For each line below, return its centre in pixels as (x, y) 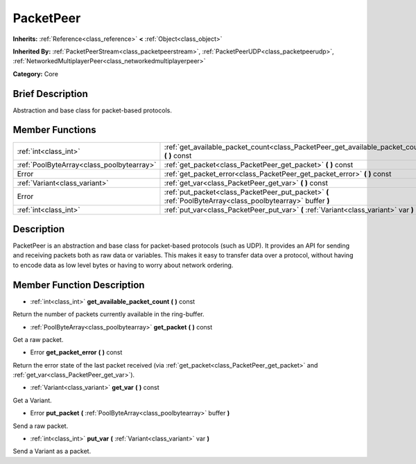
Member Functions (54, 130)
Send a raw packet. (41, 426)
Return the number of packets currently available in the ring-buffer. (109, 314)
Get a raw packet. (38, 339)
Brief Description (50, 94)
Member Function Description (79, 285)
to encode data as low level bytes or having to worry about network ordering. (123, 265)
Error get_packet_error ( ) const (76, 352)
